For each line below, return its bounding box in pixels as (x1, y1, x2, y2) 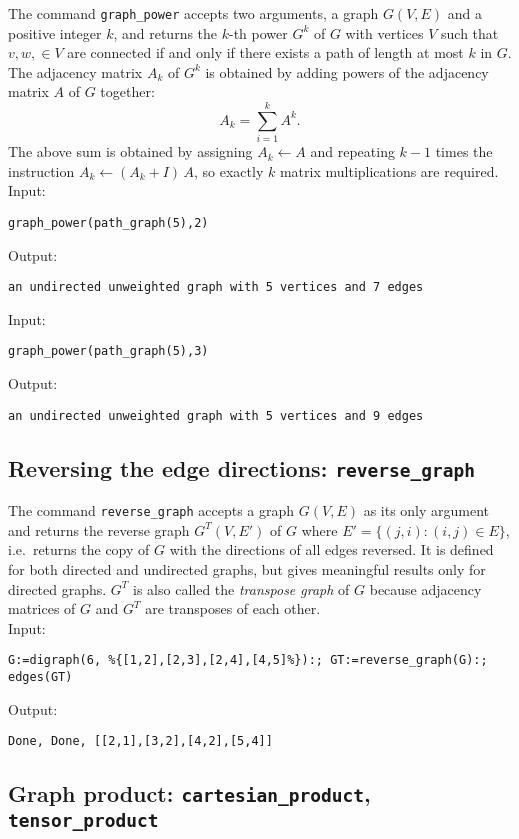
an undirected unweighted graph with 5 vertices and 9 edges (8, 408, 424, 423)
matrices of (8, 598, 76, 619)
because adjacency (369, 578, 482, 599)
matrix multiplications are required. (279, 160, 499, 181)
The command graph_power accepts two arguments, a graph (8, 3, 379, 23)
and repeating (310, 141, 395, 162)
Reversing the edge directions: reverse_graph (8, 452, 476, 483)
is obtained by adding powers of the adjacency (205, 61, 489, 82)
